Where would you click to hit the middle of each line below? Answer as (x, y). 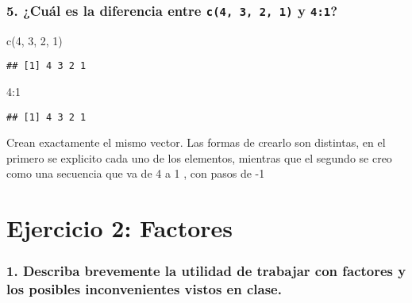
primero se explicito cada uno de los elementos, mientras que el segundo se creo (199, 157)
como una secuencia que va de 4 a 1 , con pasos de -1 (136, 173)
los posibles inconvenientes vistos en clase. (144, 289)
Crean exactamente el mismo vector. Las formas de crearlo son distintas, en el (196, 142)
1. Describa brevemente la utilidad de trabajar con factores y (206, 271)
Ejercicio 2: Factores (119, 228)
